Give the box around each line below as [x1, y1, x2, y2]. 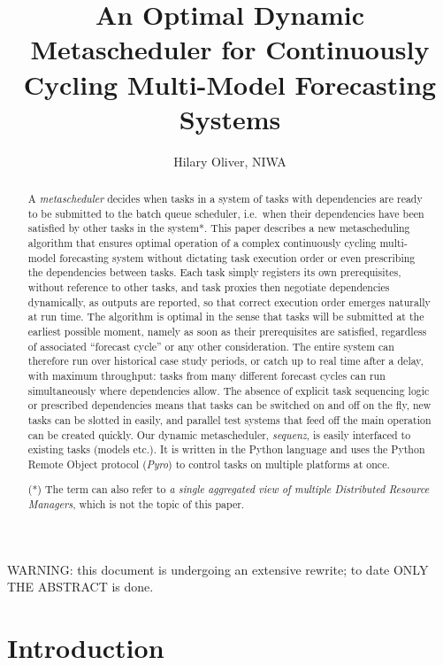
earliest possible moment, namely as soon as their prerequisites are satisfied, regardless [27, 323, 427, 338]
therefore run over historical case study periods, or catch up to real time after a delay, [27, 353, 424, 368]
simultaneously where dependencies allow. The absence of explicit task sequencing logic [27, 383, 430, 398]
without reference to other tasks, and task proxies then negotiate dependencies [27, 280, 390, 295]
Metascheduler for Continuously [30, 31, 430, 67]
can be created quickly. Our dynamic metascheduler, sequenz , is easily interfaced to [27, 427, 411, 442]
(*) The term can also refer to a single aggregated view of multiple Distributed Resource [27, 482, 430, 497]
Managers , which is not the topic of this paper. [27, 497, 245, 512]
